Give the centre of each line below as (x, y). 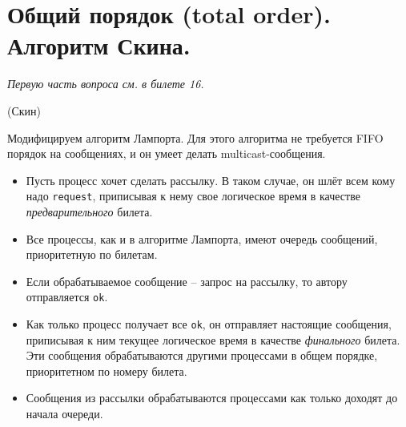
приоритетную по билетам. (92, 254)
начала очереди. (64, 413)
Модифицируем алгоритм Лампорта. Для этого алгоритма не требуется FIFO (195, 137)
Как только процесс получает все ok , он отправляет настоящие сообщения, (209, 323)
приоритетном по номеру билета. (107, 371)
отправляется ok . (67, 297)
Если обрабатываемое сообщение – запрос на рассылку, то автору (187, 281)
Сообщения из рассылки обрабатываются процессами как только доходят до (212, 398)
